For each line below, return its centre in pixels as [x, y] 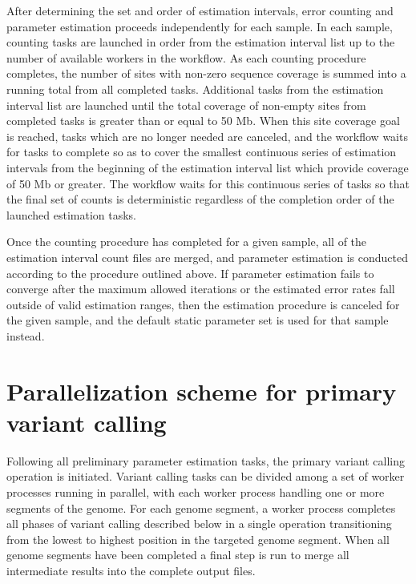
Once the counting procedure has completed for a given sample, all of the [187, 242]
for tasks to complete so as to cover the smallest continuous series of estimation [202, 152]
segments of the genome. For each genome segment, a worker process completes [201, 507]
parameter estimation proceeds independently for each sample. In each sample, [200, 26]
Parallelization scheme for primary [202, 391]
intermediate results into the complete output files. [131, 570]
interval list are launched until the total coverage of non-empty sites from [186, 105]
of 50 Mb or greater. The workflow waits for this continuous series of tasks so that [208, 183]
